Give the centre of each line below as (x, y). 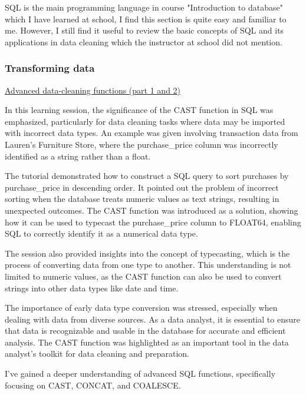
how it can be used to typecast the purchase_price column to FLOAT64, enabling (153, 222)
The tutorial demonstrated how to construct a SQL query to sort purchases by (147, 176)
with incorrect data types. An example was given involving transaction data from (152, 133)
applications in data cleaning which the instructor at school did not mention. (144, 42)
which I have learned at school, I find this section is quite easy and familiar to (146, 19)
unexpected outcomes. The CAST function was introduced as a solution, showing (152, 210)
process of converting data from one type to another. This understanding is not (148, 265)
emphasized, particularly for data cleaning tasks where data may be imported (145, 121)
